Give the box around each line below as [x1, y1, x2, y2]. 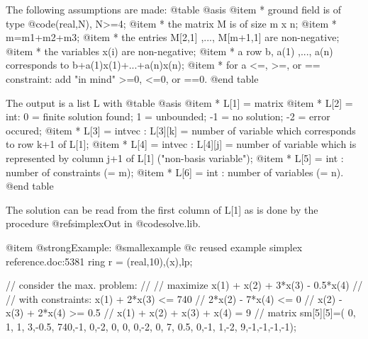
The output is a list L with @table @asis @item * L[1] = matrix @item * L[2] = [6, 95, 353, 110]
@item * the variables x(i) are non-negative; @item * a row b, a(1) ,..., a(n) [6, 43, 333, 58]
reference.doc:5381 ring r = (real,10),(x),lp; [6, 253, 193, 268]
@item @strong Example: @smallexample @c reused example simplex [6, 239, 303, 254]
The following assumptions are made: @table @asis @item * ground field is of [6, 2, 342, 16]
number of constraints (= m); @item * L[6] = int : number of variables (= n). [6, 164, 344, 179]
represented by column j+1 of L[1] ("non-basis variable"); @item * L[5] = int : [6, 150, 344, 165]
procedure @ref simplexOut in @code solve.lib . [6, 216, 201, 231]
